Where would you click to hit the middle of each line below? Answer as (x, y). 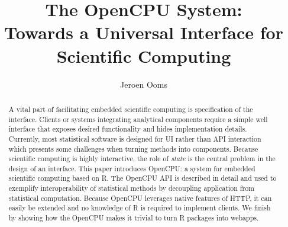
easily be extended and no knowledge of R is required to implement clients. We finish (140, 208)
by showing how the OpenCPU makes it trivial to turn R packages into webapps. (134, 218)
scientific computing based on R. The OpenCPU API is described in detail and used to (143, 178)
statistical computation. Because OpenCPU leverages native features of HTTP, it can (140, 198)
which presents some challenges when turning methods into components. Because (133, 148)
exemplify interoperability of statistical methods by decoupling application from (131, 188)
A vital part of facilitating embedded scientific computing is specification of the (131, 109)
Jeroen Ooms (144, 84)
